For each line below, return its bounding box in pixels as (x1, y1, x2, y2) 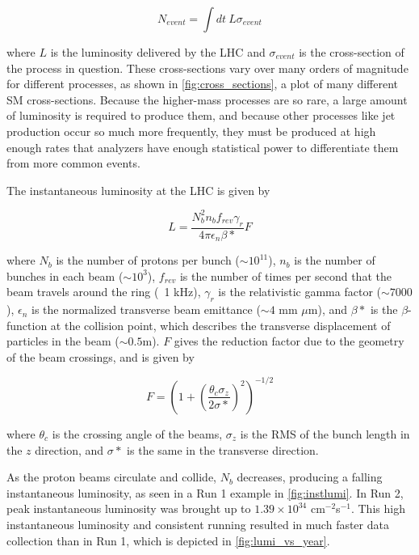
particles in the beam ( (6, 333, 119, 350)
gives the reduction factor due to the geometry (174, 333, 404, 350)
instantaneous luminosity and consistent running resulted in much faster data (6, 515, 389, 532)
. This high (350, 500, 405, 517)
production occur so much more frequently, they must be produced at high (6, 122, 376, 139)
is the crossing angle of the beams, (52, 425, 223, 442)
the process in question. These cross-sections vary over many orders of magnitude (6, 59, 409, 76)
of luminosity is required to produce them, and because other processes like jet (6, 107, 396, 124)
